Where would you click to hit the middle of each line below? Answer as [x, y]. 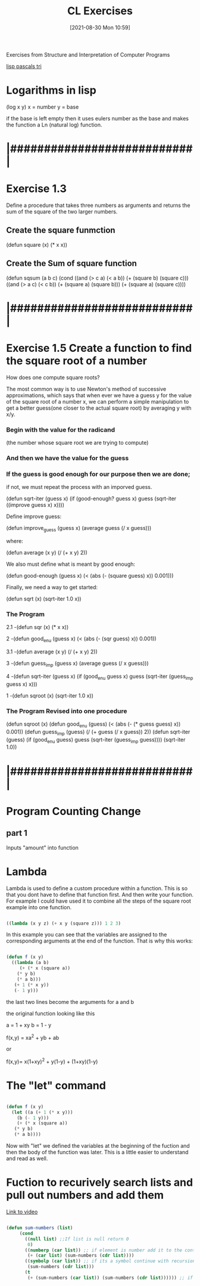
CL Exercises [100, 11]
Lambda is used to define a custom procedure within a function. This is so [97, 888]
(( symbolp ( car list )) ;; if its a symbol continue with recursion [110, 1261]
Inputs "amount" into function [43, 847]
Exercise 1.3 [36, 189]
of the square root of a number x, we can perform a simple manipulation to [98, 401]
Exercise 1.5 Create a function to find [99, 348]
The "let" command [56, 1086]
